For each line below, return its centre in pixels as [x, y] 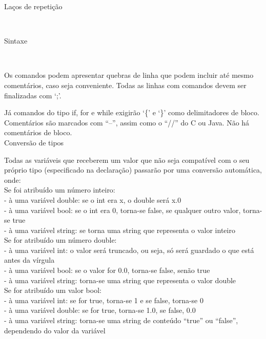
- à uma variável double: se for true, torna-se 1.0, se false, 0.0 [100, 310]
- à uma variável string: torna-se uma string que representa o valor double [120, 280]
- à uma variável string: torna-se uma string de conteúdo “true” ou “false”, [121, 320]
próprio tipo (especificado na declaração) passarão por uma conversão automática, [133, 170]
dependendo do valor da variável [55, 330]
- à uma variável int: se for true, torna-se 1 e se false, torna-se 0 [104, 300]
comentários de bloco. [38, 132]
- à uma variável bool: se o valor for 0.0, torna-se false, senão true [107, 270]
